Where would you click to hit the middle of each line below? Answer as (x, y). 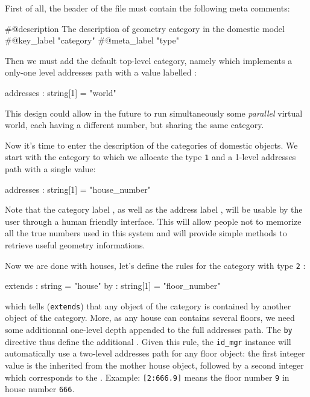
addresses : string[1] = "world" (61, 92)
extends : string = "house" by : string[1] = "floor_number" (113, 286)
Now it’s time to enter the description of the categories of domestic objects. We (151, 145)
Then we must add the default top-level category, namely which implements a (149, 60)
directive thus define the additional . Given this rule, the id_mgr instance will (148, 341)
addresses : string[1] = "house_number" (78, 189)
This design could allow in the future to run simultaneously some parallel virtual (154, 113)
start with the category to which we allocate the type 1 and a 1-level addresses (150, 157)
